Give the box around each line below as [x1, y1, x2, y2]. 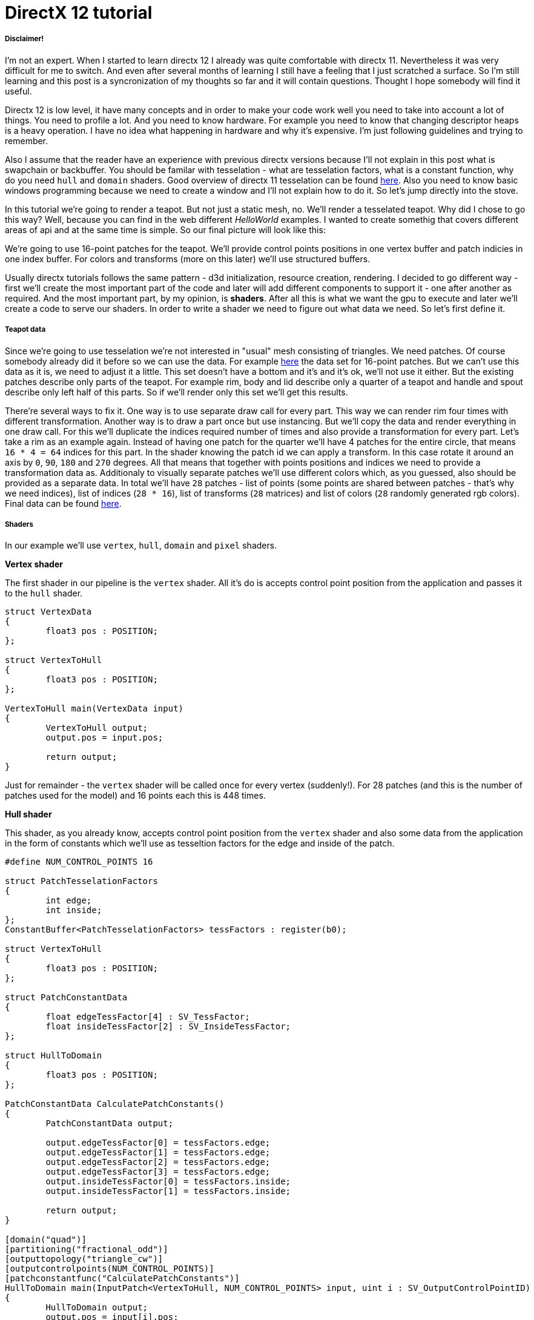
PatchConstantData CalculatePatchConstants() [5, 1099, 225, 1109]
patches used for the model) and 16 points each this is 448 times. [5, 790, 266, 801]
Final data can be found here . [5, 498, 122, 509]
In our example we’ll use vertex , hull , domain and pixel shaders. [5, 540, 277, 551]
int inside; [45, 905, 102, 916]
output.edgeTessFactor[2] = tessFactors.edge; [45, 1157, 271, 1167]
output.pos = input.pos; [45, 733, 163, 743]
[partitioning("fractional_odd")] [5, 1244, 168, 1255]
